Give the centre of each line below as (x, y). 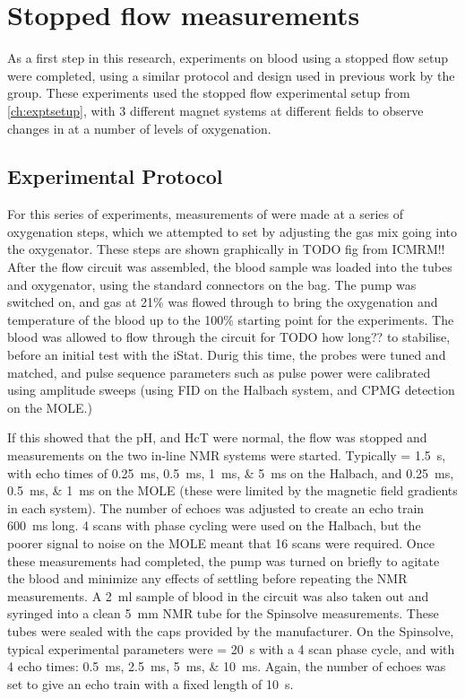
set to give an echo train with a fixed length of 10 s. (151, 683)
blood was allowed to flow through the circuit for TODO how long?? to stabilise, (229, 337)
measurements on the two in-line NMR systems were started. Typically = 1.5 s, (227, 455)
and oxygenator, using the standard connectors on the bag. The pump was (212, 284)
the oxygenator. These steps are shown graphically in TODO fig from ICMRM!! (226, 249)
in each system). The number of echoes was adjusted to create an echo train (216, 507)
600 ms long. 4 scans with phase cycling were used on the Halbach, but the (214, 525)
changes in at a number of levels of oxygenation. (139, 128)
